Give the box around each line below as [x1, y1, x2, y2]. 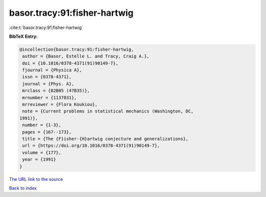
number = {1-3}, [22, 122, 62, 128]
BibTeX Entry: [9, 33, 38, 39]
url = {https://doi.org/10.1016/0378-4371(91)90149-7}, [22, 143, 160, 148]
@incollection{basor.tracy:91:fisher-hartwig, [19, 47, 134, 52]
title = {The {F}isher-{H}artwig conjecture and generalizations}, [22, 136, 189, 141]
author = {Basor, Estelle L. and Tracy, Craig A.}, [22, 54, 150, 59]
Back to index [9, 185, 37, 191]
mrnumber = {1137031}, [22, 95, 77, 100]
